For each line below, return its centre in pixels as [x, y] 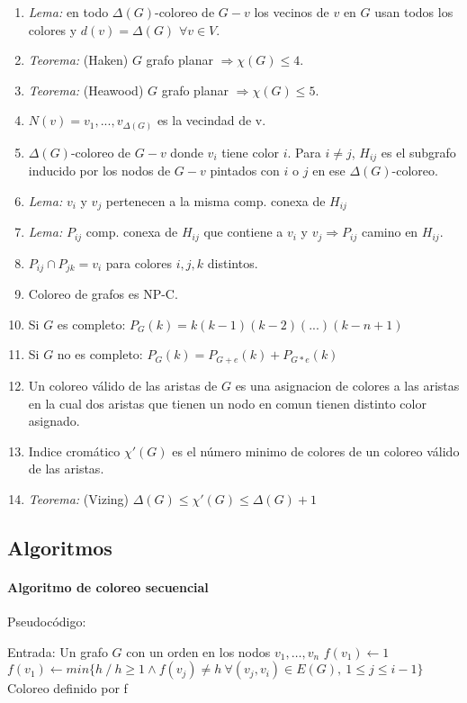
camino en [390, 232]
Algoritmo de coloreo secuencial [108, 586]
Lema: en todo [68, 12]
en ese [329, 171]
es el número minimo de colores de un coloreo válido [316, 451]
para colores [139, 262]
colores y [53, 29]
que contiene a [243, 232]
